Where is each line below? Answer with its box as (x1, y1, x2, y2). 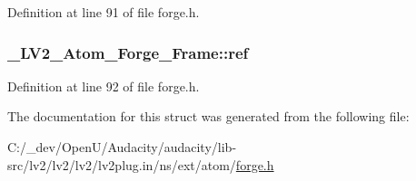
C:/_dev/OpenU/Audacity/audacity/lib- (7, 138, 237, 156)
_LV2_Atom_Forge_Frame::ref (7, 41, 249, 63)
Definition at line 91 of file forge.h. (7, 3, 200, 21)
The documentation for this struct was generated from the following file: (7, 107, 410, 126)
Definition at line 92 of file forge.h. (7, 76, 200, 95)
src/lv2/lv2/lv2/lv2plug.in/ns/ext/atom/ (7, 155, 236, 174)
